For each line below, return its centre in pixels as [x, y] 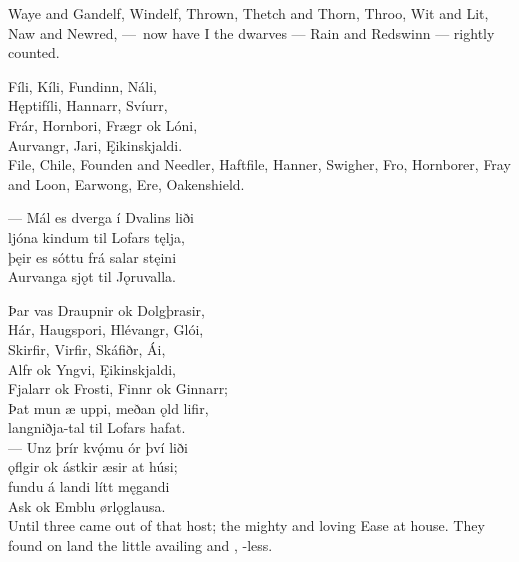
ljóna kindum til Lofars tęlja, [96, 236]
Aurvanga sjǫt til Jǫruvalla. [92, 276]
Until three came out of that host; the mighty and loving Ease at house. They [246, 525]
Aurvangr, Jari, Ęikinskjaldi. [95, 144]
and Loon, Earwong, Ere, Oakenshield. [126, 183]
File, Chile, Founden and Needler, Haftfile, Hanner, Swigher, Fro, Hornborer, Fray [259, 164]
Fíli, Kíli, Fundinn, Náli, [83, 85]
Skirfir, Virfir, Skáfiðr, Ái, [87, 348]
